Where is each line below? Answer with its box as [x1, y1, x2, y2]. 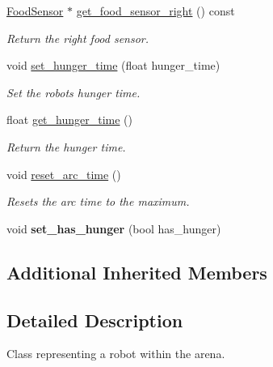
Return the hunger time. [6, 138, 126, 155]
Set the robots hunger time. [6, 83, 141, 100]
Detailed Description [6, 307, 183, 332]
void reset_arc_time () [6, 165, 121, 182]
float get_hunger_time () [6, 111, 133, 128]
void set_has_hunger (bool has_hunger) [6, 220, 221, 237]
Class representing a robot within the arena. [6, 345, 225, 362]
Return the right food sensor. [6, 29, 149, 46]
